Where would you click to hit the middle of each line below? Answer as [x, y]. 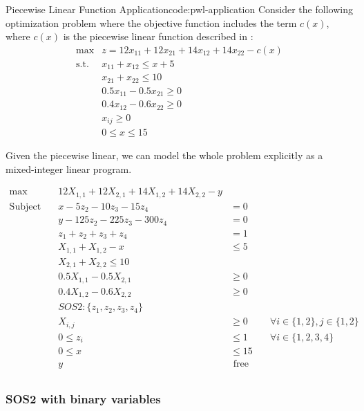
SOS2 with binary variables [83, 398]
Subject [25, 207]
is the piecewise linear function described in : [158, 36]
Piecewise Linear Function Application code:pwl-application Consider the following [179, 9]
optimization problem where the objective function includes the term [151, 22]
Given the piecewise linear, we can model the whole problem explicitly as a [164, 155]
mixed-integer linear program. [69, 168]
